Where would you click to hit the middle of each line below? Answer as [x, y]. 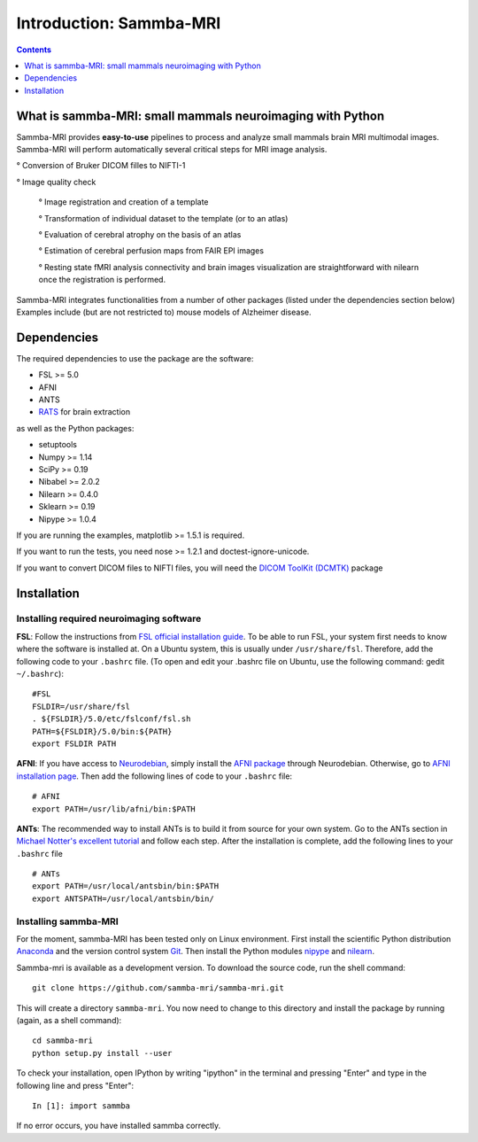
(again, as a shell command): [69, 1020]
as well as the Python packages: [75, 428]
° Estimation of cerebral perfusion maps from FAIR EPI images [151, 251]
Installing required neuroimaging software [109, 618]
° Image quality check [56, 182]
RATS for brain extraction [85, 412]
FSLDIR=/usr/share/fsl [81, 706]
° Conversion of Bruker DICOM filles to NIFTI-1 [101, 166]
